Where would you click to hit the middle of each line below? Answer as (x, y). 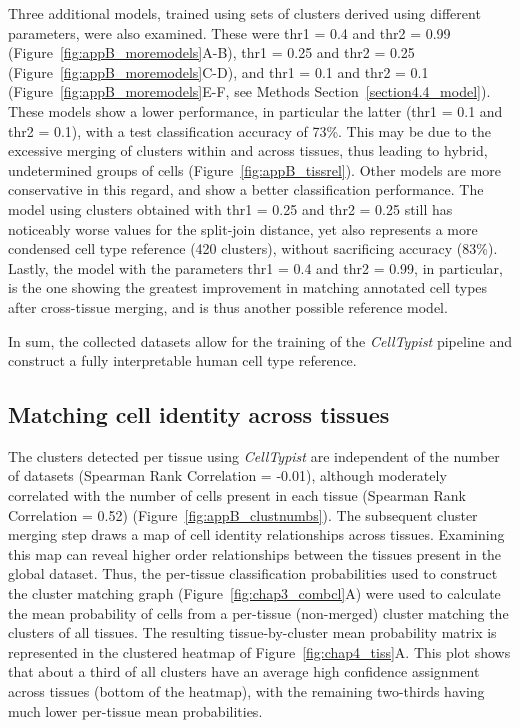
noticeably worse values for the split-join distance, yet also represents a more (243, 228)
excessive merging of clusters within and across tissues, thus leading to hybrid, (248, 150)
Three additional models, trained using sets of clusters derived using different (244, 13)
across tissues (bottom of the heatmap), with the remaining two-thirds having (246, 691)
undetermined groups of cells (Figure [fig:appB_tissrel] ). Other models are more (255, 169)
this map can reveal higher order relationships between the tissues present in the (255, 553)
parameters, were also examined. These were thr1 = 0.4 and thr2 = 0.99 (229, 32)
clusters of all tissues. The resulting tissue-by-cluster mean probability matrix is (252, 632)
